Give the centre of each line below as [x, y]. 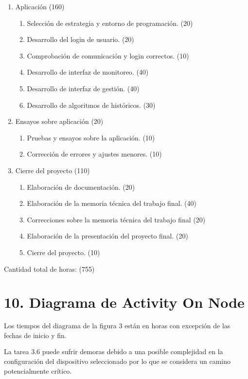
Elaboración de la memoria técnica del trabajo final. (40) [112, 203]
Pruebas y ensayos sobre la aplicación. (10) [91, 137]
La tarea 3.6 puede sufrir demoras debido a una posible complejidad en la [114, 351]
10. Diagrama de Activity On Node [124, 302]
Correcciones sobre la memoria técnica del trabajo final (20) [116, 219]
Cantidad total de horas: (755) [49, 269]
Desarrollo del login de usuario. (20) [80, 39]
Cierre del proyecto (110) [53, 170]
